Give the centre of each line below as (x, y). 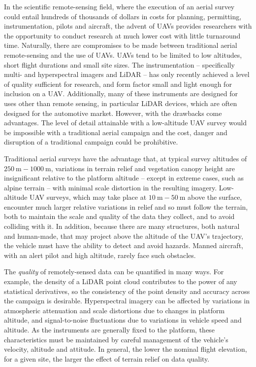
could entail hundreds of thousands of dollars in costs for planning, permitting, (123, 16)
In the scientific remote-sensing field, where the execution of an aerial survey (119, 6)
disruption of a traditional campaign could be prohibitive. (91, 142)
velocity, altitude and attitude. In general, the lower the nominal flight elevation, (126, 349)
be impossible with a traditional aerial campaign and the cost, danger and (116, 132)
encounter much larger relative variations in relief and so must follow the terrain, (126, 206)
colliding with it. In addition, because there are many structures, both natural (122, 226)
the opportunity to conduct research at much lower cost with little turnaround (122, 35)
